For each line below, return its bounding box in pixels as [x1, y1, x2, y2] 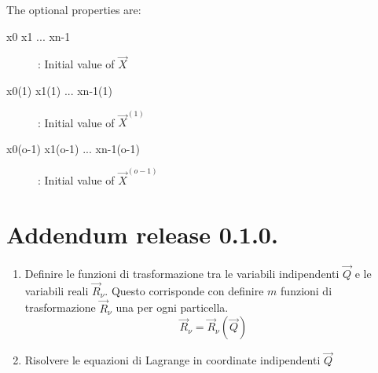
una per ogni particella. [116, 299, 229, 316]
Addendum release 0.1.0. [6, 218, 278, 250]
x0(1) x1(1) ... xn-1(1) [6, 82, 112, 98]
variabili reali [24, 282, 89, 298]
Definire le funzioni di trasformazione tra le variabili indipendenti [24, 265, 339, 282]
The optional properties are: [6, 2, 141, 17]
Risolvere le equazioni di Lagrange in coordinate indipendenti [24, 352, 321, 368]
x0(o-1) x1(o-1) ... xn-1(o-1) [6, 140, 140, 156]
